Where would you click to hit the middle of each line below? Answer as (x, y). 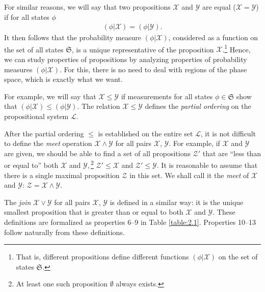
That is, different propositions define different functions (102, 257)
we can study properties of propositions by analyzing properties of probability (126, 59)
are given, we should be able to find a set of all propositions (97, 153)
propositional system (36, 116)
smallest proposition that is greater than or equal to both (94, 212)
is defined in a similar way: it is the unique (177, 202)
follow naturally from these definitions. (64, 232)
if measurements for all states (167, 96)
